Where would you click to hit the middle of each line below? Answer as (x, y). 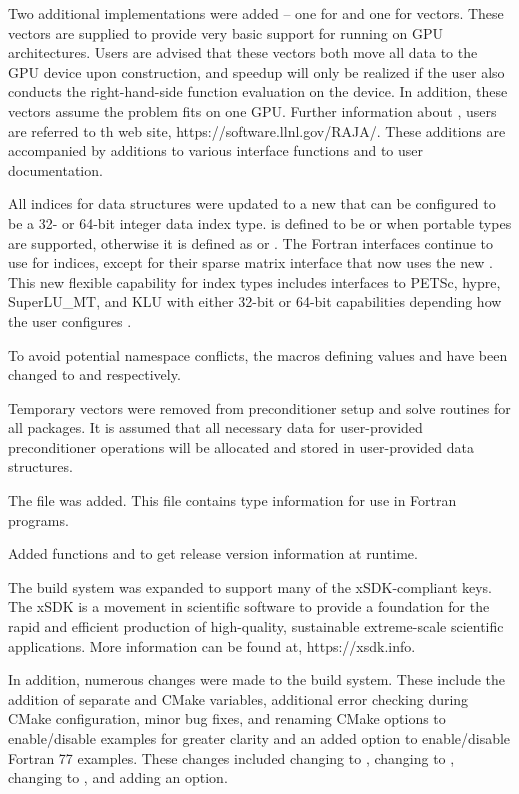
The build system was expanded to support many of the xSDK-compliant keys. (250, 586)
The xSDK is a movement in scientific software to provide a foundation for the (249, 606)
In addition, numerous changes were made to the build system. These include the (257, 679)
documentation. (55, 169)
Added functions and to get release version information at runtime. (213, 553)
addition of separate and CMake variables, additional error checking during (238, 698)
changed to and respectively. (94, 374)
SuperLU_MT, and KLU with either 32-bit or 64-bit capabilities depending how (255, 301)
